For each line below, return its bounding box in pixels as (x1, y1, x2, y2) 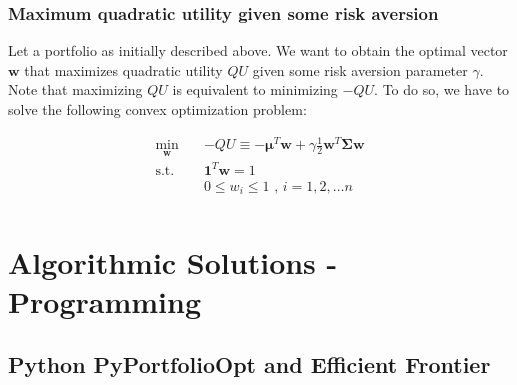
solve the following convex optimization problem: (8, 99, 307, 119)
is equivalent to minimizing (172, 79, 338, 100)
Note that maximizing (8, 79, 143, 100)
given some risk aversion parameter (252, 59, 468, 80)
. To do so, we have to (374, 79, 510, 100)
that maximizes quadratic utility (24, 59, 223, 80)
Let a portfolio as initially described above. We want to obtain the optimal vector (8, 40, 508, 61)
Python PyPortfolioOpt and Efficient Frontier (8, 349, 491, 380)
